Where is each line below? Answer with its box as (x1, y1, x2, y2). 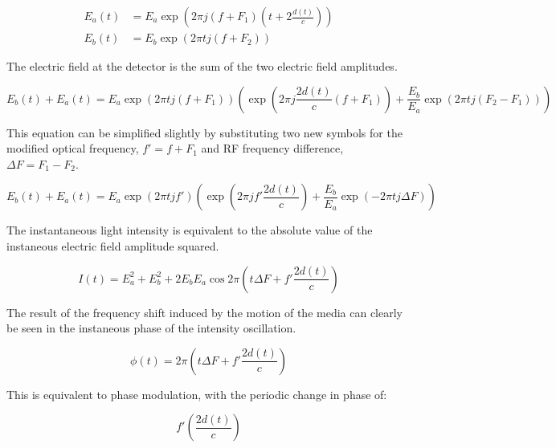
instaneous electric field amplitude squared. (6, 238, 219, 255)
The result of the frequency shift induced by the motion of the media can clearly (6, 303, 403, 320)
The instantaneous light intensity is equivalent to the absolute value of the (6, 222, 373, 238)
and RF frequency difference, (201, 140, 344, 157)
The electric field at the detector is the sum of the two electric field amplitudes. (6, 58, 398, 75)
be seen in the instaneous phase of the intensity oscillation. (6, 320, 296, 336)
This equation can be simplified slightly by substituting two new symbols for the (6, 124, 403, 141)
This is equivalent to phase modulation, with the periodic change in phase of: (6, 385, 387, 402)
